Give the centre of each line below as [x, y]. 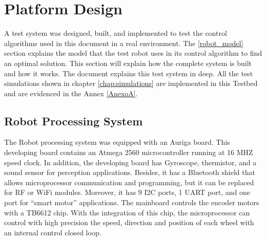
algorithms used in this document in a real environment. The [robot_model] [124, 43]
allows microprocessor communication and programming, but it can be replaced [129, 182]
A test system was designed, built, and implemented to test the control [116, 33]
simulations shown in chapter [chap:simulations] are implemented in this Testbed [131, 83]
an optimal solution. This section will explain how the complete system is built [128, 63]
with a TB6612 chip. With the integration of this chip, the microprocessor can [127, 212]
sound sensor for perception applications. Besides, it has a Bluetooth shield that [130, 172]
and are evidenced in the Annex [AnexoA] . [71, 93]
